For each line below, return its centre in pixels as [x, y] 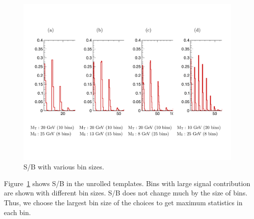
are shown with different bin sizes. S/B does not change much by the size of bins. [126, 193]
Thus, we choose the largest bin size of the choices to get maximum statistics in [123, 202]
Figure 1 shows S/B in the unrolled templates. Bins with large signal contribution [127, 183]
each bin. [17, 212]
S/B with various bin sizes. [64, 167]
